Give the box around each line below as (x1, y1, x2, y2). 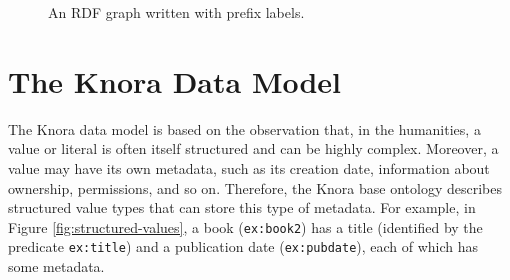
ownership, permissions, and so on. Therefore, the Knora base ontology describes (8, 177, 502, 198)
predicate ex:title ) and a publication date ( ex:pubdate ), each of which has (8, 236, 479, 257)
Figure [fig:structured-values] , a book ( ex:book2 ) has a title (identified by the (8, 216, 483, 237)
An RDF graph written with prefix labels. (48, 2, 305, 22)
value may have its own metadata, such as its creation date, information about (8, 157, 490, 178)
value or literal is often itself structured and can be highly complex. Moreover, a (8, 138, 499, 159)
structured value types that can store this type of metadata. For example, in (8, 197, 476, 218)
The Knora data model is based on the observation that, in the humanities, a (8, 118, 481, 139)
